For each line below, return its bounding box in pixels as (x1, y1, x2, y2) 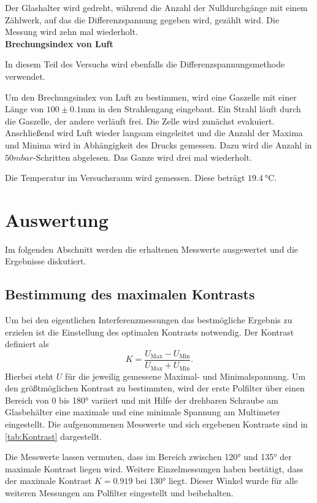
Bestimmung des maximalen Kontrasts (5, 285, 255, 304)
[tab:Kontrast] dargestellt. (5, 429, 102, 442)
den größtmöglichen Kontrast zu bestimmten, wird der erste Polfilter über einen (5, 382, 305, 394)
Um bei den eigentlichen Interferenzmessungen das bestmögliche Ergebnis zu (5, 313, 292, 326)
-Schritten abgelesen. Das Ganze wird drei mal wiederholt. (33, 150, 252, 163)
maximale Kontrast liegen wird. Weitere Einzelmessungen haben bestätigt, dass (5, 462, 304, 475)
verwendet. (5, 69, 45, 82)
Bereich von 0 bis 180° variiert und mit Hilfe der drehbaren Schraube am (5, 393, 279, 406)
